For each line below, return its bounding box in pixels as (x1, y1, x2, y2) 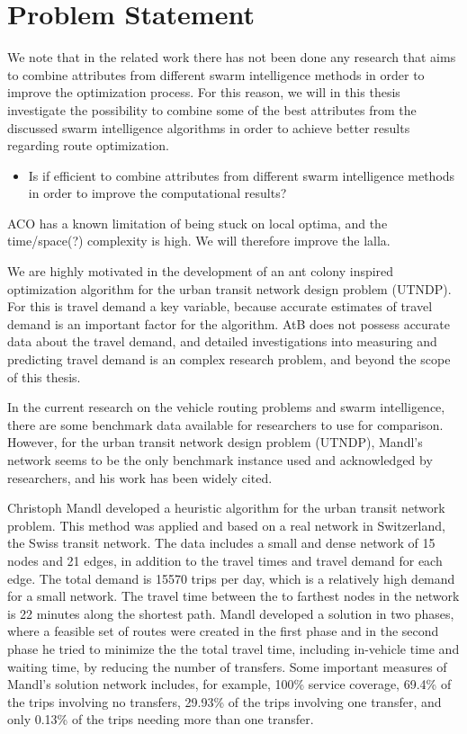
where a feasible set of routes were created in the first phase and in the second (7, 622, 439, 640)
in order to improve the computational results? (28, 183, 287, 202)
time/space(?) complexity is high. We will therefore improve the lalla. (7, 231, 391, 250)
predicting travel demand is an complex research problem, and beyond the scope (7, 350, 451, 369)
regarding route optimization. (7, 136, 169, 155)
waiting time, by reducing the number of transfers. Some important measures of (7, 657, 447, 676)
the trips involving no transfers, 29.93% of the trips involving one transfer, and (7, 692, 442, 711)
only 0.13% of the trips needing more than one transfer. (7, 710, 314, 729)
